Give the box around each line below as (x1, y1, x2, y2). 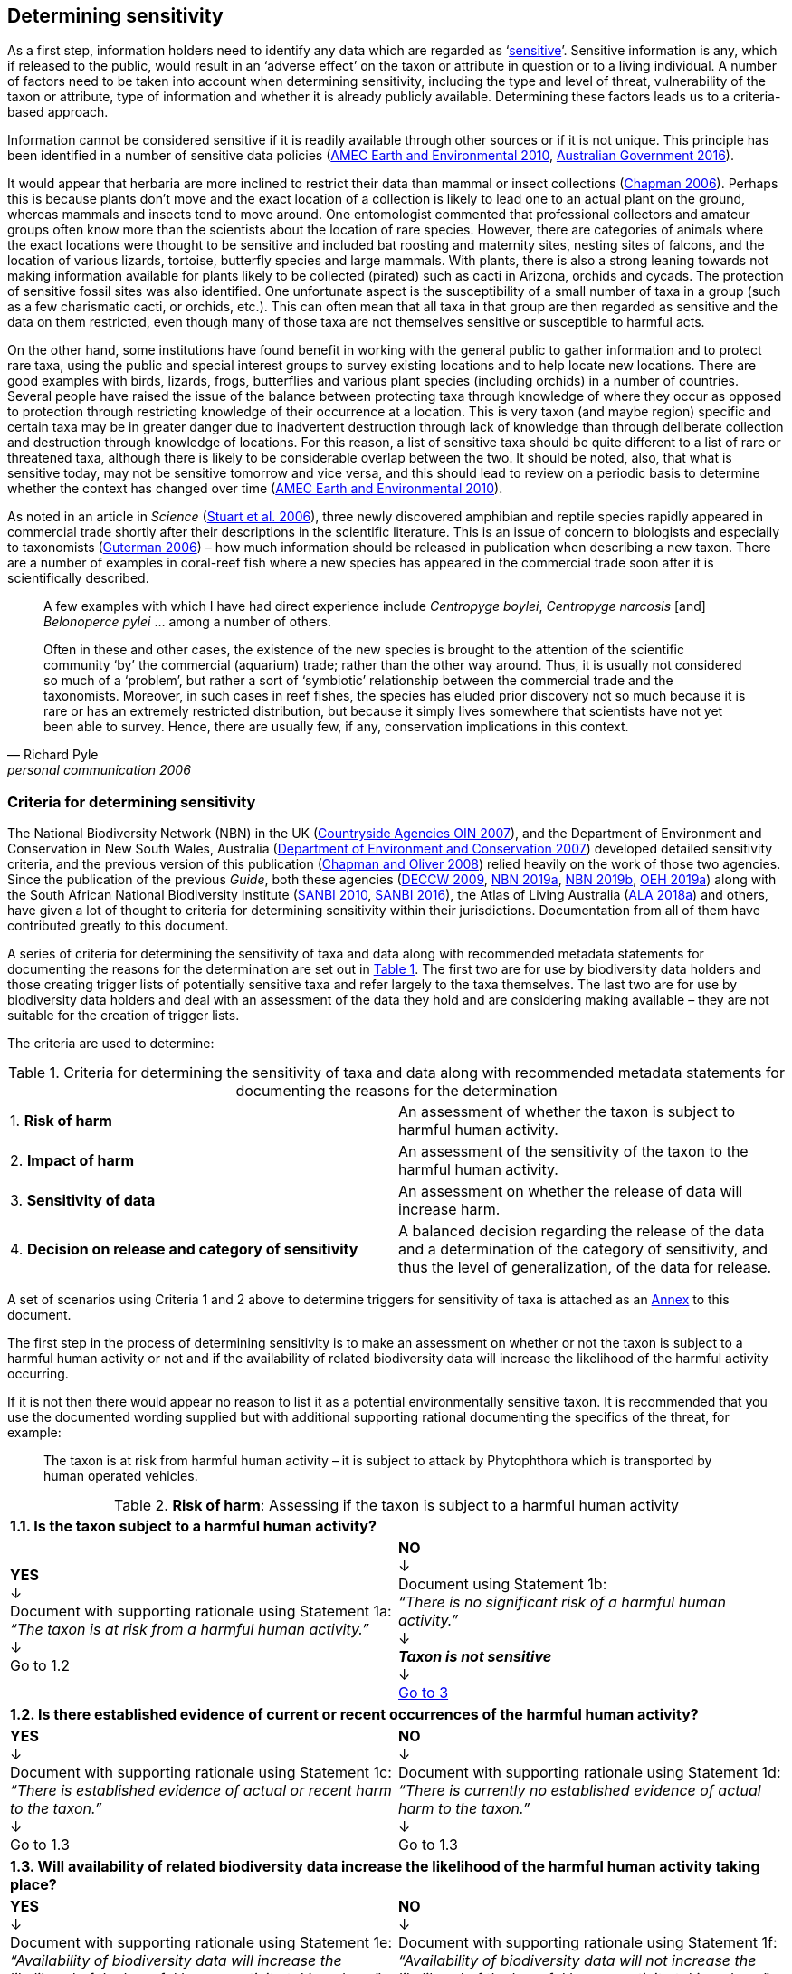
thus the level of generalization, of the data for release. (398, 1258, 772, 1277)
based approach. (7, 104, 109, 120)
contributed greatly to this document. (7, 918, 229, 934)
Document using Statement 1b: (398, 1575, 607, 1594)
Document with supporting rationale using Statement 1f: (398, 1933, 778, 1952)
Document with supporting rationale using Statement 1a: (10, 1602, 392, 1621)
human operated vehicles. (43, 1468, 198, 1484)
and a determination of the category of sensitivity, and (398, 1240, 768, 1259)
